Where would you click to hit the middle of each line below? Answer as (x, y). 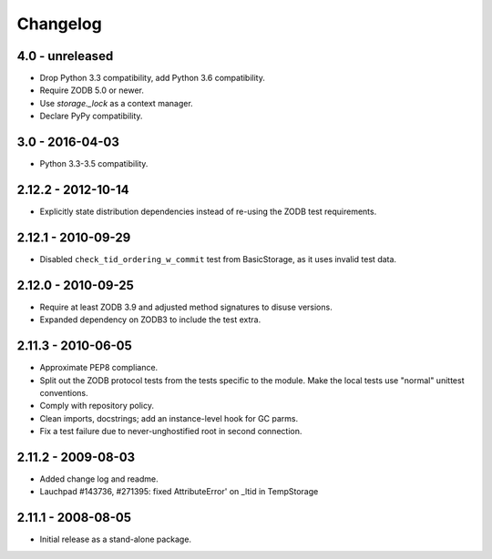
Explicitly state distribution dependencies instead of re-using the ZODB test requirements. (208, 212)
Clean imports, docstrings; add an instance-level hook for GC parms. (169, 418)
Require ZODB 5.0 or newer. (92, 90)
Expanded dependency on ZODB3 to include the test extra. (150, 320)
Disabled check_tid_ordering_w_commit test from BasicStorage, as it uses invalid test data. (218, 259)
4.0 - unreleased (65, 56)
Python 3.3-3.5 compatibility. (94, 164)
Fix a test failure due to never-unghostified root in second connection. (171, 432)
